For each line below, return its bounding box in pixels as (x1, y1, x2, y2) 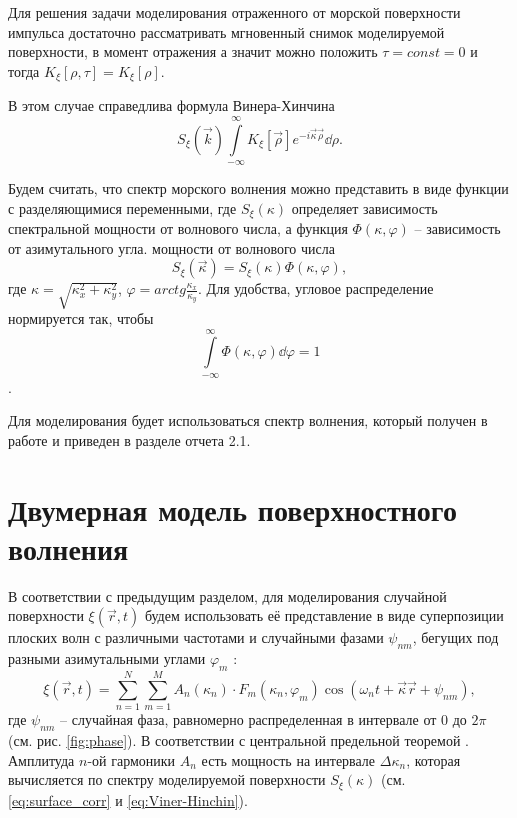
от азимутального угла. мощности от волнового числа (8, 237, 335, 258)
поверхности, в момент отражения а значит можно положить (8, 41, 378, 62)
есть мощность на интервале (201, 749, 376, 770)
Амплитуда (8, 749, 75, 770)
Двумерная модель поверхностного (8, 488, 457, 529)
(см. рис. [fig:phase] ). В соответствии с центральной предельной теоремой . (8, 729, 469, 750)
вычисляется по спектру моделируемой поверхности (8, 769, 326, 790)
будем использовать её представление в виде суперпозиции (144, 605, 504, 626)
